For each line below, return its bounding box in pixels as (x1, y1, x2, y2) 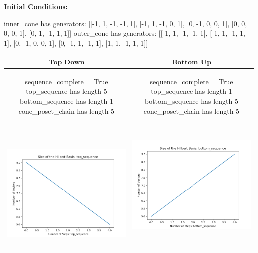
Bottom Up (171, 56, 212, 66)
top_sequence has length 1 (151, 86, 232, 96)
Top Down (48, 56, 85, 66)
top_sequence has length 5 (26, 86, 107, 96)
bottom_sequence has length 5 (145, 95, 238, 106)
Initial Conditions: (4, 1, 68, 11)
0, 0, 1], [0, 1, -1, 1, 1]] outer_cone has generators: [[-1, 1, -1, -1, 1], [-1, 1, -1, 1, (4, 28, 245, 38)
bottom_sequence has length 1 (20, 95, 113, 106)
